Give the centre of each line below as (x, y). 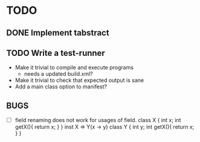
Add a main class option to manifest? (61, 87)
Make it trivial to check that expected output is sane (79, 80)
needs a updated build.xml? (58, 74)
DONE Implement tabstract (58, 33)
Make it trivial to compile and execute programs (74, 67)
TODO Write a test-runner (56, 53)
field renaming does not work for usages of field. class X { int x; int (98, 120)
